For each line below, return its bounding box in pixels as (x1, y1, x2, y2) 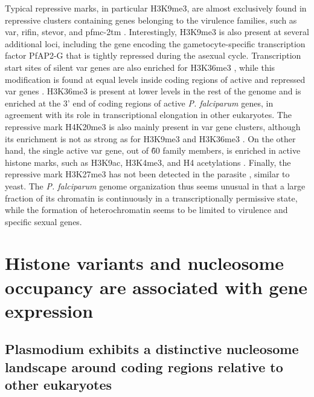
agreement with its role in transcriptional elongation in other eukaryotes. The (5, 108, 292, 121)
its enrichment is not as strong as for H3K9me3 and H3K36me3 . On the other (5, 132, 296, 145)
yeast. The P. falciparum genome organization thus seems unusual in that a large (5, 179, 306, 192)
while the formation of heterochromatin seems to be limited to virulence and (5, 203, 288, 216)
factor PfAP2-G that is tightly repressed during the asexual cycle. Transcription (5, 49, 301, 62)
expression (5, 298, 94, 323)
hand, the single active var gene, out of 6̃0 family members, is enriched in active (5, 144, 301, 157)
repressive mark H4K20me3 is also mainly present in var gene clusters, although (5, 120, 301, 133)
